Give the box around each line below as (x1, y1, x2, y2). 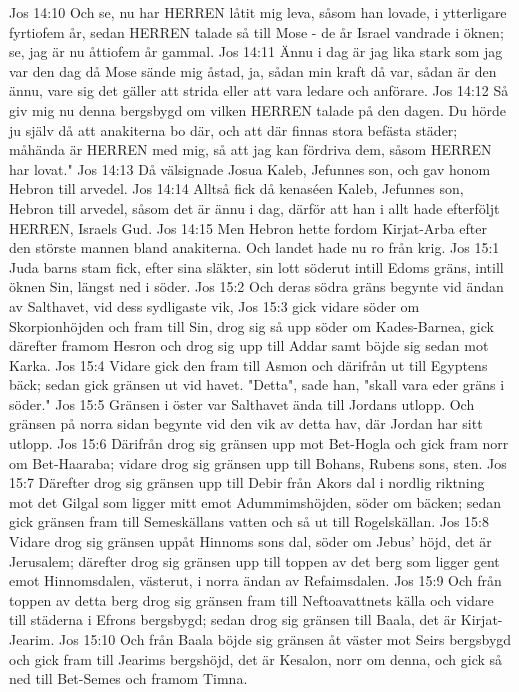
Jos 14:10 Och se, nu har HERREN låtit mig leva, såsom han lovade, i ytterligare (9, 2, 507, 22)
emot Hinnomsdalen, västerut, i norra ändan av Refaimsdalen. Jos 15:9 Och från (9, 570, 502, 591)
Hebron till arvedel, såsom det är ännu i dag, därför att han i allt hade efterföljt (9, 197, 500, 218)
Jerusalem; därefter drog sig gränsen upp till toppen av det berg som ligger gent (9, 550, 500, 571)
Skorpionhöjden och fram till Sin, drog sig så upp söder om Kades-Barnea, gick (9, 315, 494, 336)
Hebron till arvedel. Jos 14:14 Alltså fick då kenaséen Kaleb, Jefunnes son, (9, 178, 464, 199)
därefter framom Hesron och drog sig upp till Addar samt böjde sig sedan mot (9, 335, 489, 356)
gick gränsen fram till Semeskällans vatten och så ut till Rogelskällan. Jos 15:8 (9, 511, 490, 532)
